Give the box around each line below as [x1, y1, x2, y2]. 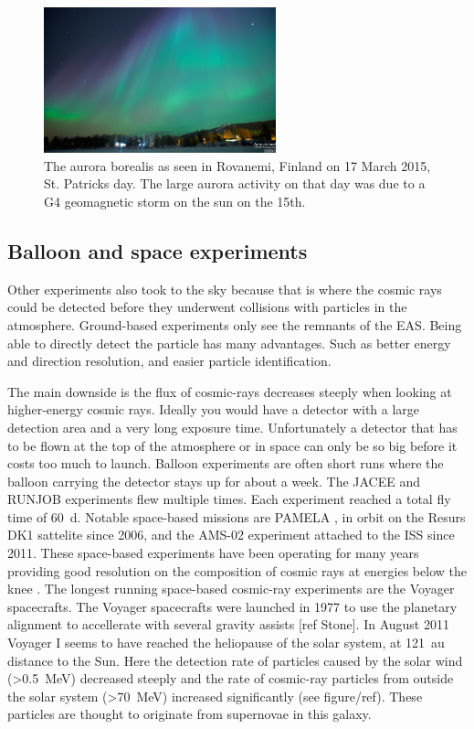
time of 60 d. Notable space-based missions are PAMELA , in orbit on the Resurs [7, 507, 466, 526]
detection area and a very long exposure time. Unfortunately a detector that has [7, 417, 458, 436]
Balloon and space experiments [7, 236, 308, 264]
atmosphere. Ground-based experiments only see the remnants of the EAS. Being [7, 315, 462, 334]
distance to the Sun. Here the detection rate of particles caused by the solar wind [7, 650, 463, 670]
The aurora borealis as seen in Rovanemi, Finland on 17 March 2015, [44, 155, 431, 175]
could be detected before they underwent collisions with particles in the [7, 297, 407, 316]
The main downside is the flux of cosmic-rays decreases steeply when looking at [7, 381, 452, 401]
